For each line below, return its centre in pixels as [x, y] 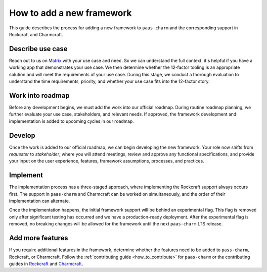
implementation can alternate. [40, 201]
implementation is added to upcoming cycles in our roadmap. [71, 121]
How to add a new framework [70, 13]
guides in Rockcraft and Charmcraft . [46, 264]
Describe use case [38, 49]
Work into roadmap [39, 95]
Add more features [39, 238]
